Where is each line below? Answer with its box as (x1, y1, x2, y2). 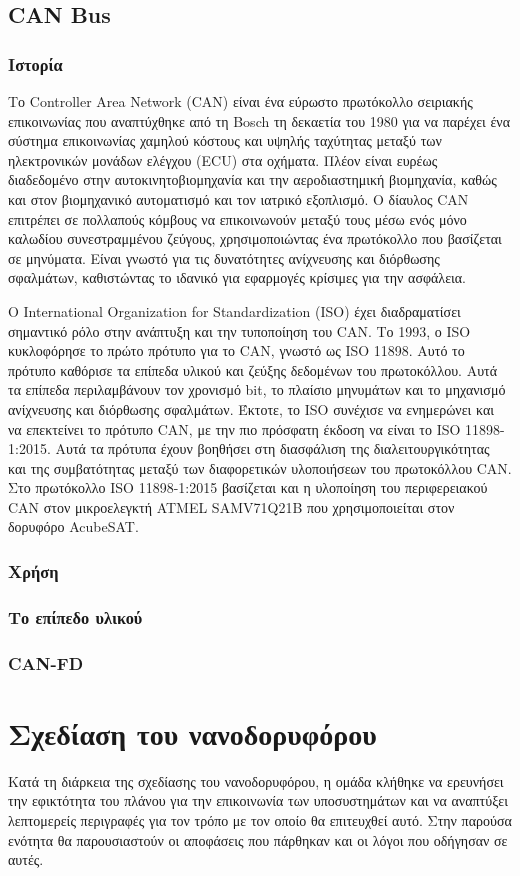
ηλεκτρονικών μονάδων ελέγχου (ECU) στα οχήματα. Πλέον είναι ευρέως (8, 149, 438, 170)
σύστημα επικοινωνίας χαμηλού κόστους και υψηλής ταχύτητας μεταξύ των (8, 130, 442, 151)
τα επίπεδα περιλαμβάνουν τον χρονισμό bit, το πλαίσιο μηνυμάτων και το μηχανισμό (8, 379, 506, 400)
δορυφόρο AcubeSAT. (8, 516, 139, 537)
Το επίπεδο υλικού (8, 604, 143, 629)
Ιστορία (8, 51, 63, 76)
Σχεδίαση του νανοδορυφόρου (8, 712, 377, 753)
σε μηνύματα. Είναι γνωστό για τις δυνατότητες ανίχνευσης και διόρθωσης (8, 247, 440, 268)
